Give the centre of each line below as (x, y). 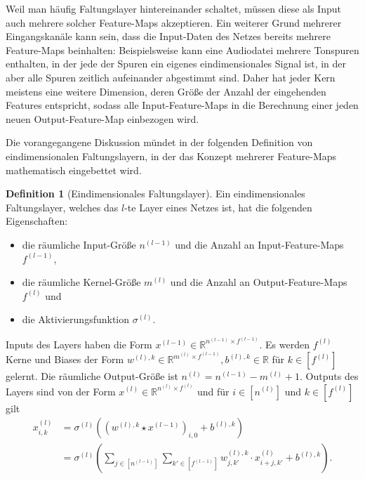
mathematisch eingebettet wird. (74, 170)
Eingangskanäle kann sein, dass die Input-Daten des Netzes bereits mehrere (168, 36)
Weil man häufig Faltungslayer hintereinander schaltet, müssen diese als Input (173, 8)
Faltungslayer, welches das (62, 207)
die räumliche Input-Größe (79, 244)
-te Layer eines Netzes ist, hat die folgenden (218, 207)
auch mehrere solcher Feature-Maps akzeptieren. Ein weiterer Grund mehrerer (174, 22)
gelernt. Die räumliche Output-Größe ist (92, 376)
